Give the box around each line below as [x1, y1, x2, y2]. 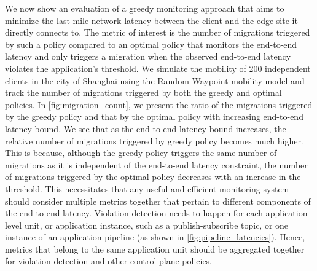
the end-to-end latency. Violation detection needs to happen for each [5, 206, 264, 219]
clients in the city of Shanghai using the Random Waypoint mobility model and [5, 74, 305, 87]
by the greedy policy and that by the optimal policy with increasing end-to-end [5, 110, 303, 123]
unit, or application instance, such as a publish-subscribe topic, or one [24, 218, 289, 231]
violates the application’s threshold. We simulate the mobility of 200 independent [5, 61, 311, 74]
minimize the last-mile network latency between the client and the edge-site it [5, 14, 298, 26]
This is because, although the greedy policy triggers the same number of [5, 146, 277, 159]
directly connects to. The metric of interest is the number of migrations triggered [5, 26, 310, 39]
